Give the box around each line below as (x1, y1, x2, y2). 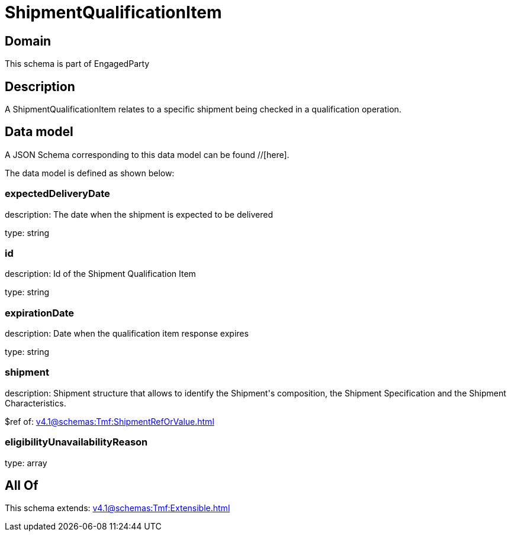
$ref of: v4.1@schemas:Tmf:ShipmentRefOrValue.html (5, 416, 214, 427)
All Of (5, 478, 38, 493)
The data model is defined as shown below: (5, 167, 175, 178)
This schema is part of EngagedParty (5, 59, 150, 69)
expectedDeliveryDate (5, 188, 110, 200)
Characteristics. (5, 398, 66, 408)
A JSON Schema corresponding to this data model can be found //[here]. (5, 149, 290, 160)
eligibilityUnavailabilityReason (5, 436, 148, 448)
